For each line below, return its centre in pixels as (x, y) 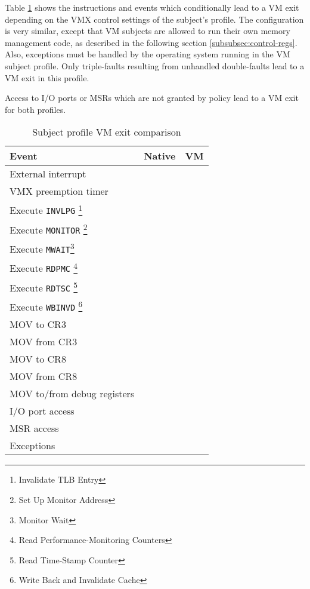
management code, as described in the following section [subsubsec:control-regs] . (151, 42)
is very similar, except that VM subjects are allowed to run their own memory (148, 31)
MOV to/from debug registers (72, 394)
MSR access (34, 428)
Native (160, 156)
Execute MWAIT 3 (42, 248)
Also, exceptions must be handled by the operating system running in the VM (148, 54)
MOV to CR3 (38, 324)
